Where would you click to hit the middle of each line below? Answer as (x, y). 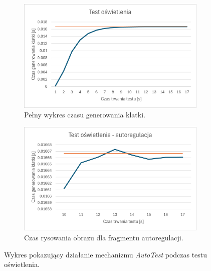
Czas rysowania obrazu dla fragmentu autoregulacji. (104, 237)
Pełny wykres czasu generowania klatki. (85, 115)
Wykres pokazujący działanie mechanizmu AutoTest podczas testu (106, 254)
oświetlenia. (22, 264)
